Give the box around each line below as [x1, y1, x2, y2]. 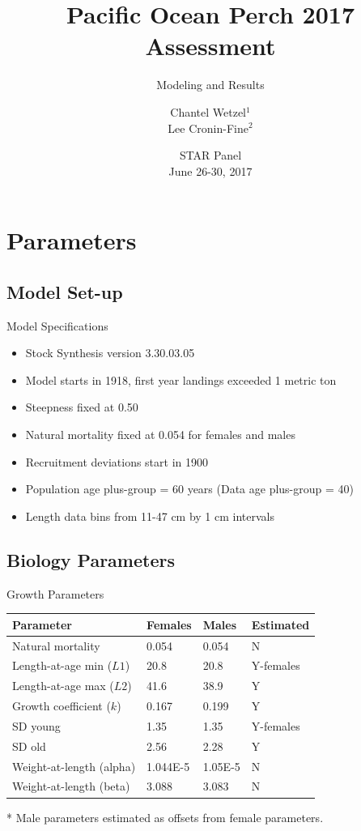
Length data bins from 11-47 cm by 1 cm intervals [25, 507, 275, 524]
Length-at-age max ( [12, 677, 114, 694]
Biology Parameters [6, 547, 175, 572]
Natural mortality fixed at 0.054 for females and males [25, 426, 295, 443]
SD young [12, 717, 61, 734]
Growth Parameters [6, 585, 104, 602]
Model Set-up [6, 279, 123, 304]
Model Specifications [6, 317, 108, 334]
